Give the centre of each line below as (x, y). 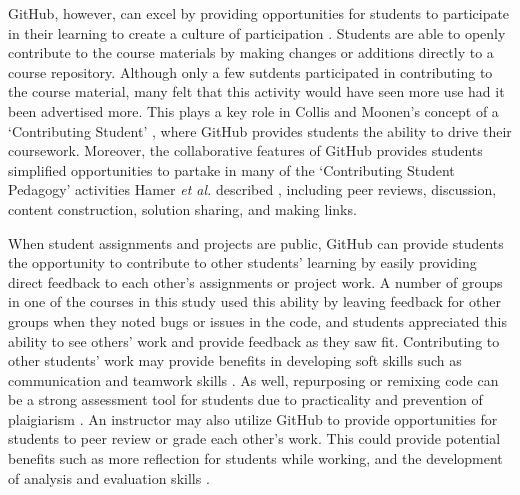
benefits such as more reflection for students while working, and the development (255, 458)
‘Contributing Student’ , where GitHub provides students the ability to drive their (260, 130)
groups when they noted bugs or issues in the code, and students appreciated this (257, 320)
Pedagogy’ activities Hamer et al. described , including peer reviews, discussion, (252, 189)
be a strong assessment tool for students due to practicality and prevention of (245, 399)
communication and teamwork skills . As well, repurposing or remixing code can (253, 379)
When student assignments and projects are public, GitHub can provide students (256, 242)
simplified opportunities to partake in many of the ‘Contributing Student (231, 169)
